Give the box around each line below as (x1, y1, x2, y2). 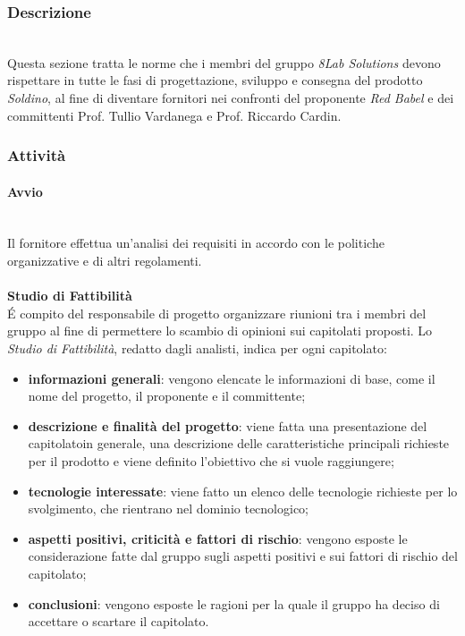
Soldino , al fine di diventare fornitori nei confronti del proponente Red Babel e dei (7, 89, 454, 106)
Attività (7, 144, 66, 166)
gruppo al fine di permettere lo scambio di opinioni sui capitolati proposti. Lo (7, 321, 433, 340)
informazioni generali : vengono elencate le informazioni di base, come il (28, 369, 435, 387)
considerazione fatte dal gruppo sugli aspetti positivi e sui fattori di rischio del (28, 547, 458, 565)
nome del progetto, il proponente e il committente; (28, 386, 306, 405)
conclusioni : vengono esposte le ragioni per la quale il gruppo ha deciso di (28, 594, 440, 613)
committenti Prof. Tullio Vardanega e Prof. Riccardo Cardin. (7, 106, 342, 124)
